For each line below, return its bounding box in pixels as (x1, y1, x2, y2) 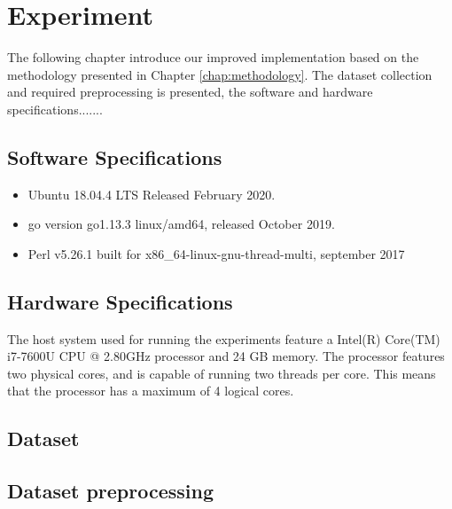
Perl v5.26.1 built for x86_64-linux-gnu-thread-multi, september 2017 (27, 244, 405, 262)
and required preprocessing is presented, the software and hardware (7, 82, 373, 101)
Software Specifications (7, 143, 222, 170)
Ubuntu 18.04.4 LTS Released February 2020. (27, 184, 276, 203)
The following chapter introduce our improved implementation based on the (7, 48, 419, 67)
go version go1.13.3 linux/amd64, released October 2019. (27, 215, 335, 233)
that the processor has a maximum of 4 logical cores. (7, 381, 294, 400)
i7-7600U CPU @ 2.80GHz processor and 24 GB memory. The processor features (7, 347, 445, 365)
